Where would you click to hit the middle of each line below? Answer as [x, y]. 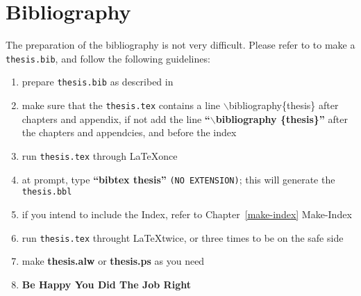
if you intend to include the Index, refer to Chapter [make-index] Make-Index [187, 214]
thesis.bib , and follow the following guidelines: [108, 58]
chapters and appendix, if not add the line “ [116, 118]
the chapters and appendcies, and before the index [129, 132]
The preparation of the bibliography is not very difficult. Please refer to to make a [180, 45]
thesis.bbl [47, 192]
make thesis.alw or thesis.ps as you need [113, 261]
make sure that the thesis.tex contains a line [121, 105]
